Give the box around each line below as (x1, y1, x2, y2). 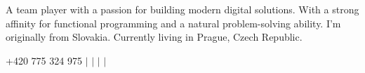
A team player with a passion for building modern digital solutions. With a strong (6, 2, 359, 16)
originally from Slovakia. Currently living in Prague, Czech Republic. (6, 29, 303, 44)
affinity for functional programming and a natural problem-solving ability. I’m (6, 15, 341, 30)
